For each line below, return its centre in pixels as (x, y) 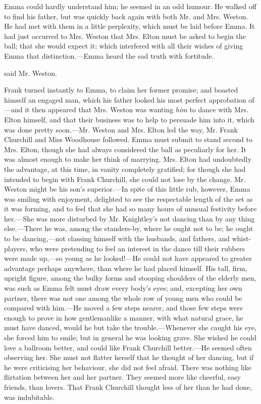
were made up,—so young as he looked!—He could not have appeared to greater (128, 258)
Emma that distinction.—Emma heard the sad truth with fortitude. (109, 55)
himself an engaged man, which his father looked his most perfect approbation (125, 99)
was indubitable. (30, 397)
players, (16, 248)
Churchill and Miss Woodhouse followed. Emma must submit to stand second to (128, 139)
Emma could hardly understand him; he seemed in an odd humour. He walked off (130, 6)
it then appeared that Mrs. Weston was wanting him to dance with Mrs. (137, 109)
